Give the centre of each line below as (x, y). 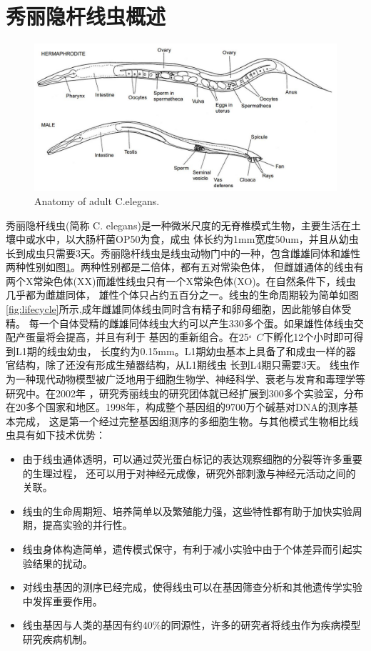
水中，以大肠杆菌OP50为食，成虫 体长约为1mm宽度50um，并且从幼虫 (197, 239)
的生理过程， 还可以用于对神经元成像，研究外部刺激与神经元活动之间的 (189, 473)
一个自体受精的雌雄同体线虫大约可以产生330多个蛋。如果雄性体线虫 (196, 323)
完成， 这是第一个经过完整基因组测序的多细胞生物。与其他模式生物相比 (182, 421)
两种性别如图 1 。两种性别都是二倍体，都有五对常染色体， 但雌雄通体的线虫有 (185, 267)
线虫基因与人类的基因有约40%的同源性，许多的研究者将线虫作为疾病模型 (192, 625)
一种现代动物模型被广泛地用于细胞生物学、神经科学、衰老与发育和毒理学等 (190, 379)
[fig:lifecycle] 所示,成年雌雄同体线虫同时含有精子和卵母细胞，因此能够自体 (174, 309)
